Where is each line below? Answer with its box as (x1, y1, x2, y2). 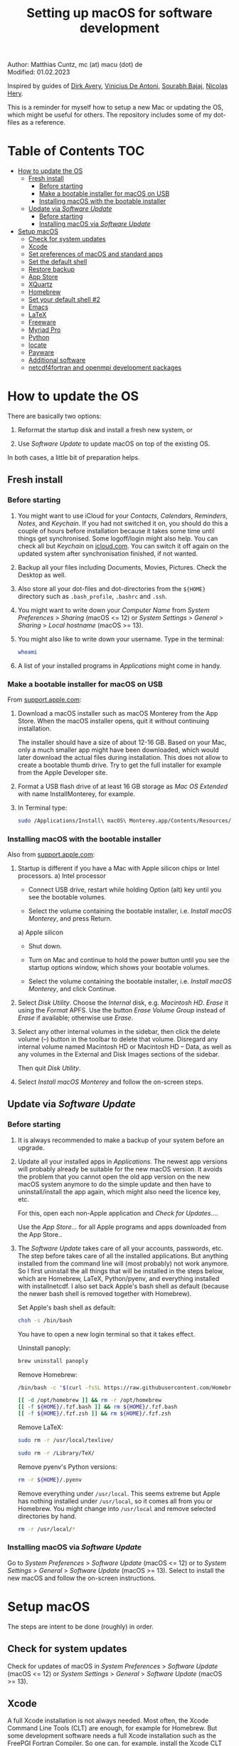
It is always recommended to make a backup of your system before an (17, 1136, 225, 1144)
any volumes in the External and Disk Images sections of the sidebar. (17, 1050, 220, 1059)
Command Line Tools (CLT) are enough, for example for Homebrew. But (7, 1724, 218, 1732)
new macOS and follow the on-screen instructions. (7, 1574, 156, 1582)
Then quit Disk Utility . (17, 1064, 81, 1072)
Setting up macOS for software (26, 5, 213, 21)
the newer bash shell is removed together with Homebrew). (17, 1289, 192, 1297)
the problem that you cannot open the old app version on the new (17, 1172, 211, 1181)
